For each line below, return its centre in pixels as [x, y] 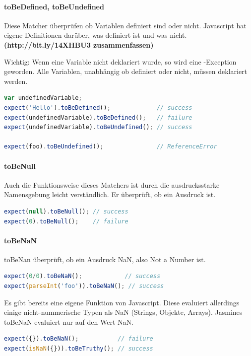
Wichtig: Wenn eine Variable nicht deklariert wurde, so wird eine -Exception [120, 61]
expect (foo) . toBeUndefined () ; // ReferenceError [111, 147]
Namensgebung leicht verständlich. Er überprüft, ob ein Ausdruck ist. [110, 194]
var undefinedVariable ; [43, 98]
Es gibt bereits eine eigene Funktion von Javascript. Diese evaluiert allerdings [122, 302]
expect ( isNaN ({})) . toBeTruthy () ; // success [79, 349]
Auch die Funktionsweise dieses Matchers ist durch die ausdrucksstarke [112, 184]
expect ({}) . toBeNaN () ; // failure [79, 339]
